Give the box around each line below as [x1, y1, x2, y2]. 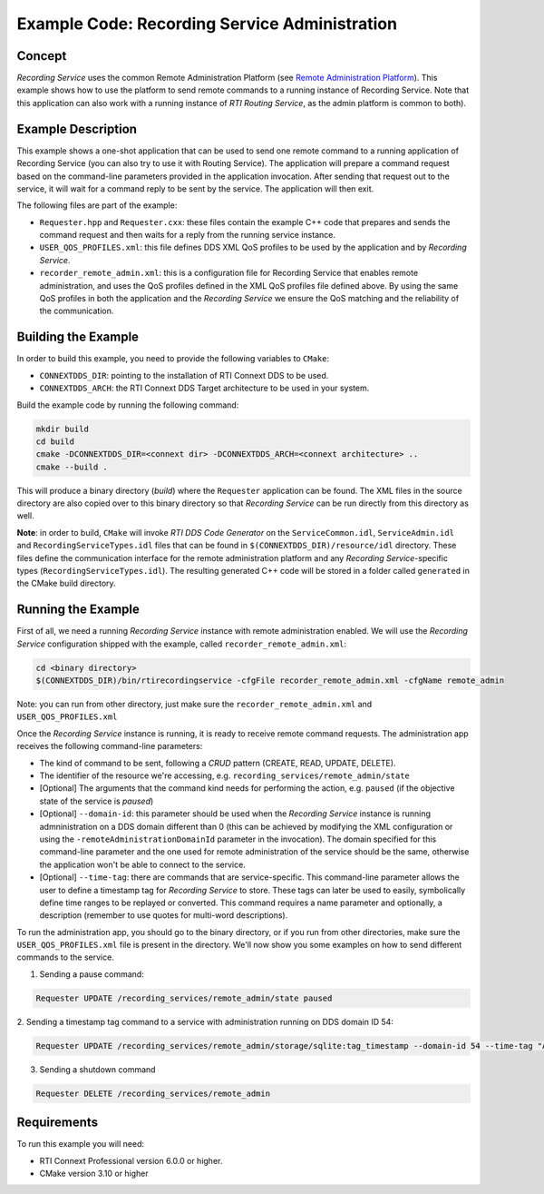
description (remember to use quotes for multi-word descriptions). [39, 910, 288, 921]
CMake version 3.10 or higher [39, 1168, 149, 1179]
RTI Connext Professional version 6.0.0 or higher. [39, 1155, 223, 1166]
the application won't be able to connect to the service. [39, 859, 247, 870]
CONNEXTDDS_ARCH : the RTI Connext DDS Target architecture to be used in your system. [39, 382, 370, 394]
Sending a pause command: [39, 968, 144, 980]
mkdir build [35, 423, 90, 434]
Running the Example [16, 602, 141, 617]
